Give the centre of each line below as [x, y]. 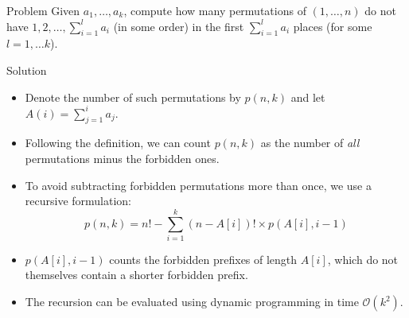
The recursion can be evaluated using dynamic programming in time [192, 302]
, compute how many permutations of [215, 10]
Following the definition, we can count [118, 143]
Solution [27, 70]
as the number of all [310, 143]
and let [308, 97]
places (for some [333, 26]
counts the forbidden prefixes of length [203, 259]
